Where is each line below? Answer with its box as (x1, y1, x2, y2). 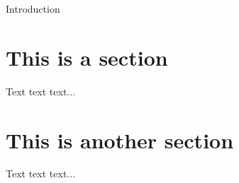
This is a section (6, 42, 168, 71)
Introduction (6, 1, 60, 16)
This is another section (6, 125, 234, 154)
